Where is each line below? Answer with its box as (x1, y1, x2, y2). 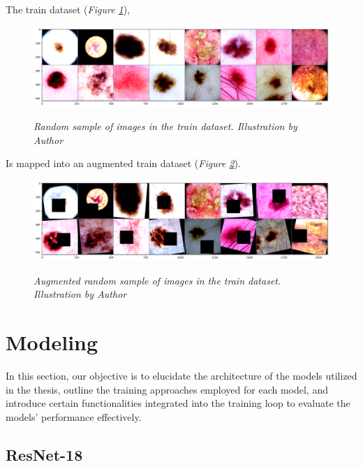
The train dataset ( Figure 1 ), (6, 2, 131, 16)
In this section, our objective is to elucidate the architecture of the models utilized (6, 368, 357, 383)
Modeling (6, 328, 98, 357)
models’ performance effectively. (6, 409, 142, 424)
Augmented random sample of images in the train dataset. (34, 273, 281, 287)
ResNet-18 (6, 443, 83, 465)
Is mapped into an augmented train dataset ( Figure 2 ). (6, 156, 241, 171)
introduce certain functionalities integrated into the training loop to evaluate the (6, 396, 350, 410)
